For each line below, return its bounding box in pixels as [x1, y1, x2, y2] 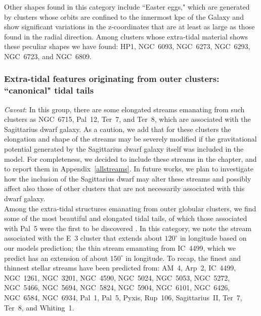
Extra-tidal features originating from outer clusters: [4, 72, 220, 85]
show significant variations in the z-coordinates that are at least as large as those [4, 21, 255, 32]
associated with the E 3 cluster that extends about [4, 233, 162, 243]
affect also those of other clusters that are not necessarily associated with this [4, 183, 245, 194]
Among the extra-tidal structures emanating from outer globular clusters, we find [4, 203, 256, 213]
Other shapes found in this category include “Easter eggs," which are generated [4, 2, 250, 12]
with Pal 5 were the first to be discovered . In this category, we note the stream [4, 222, 252, 233]
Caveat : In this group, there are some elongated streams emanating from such [4, 104, 245, 114]
